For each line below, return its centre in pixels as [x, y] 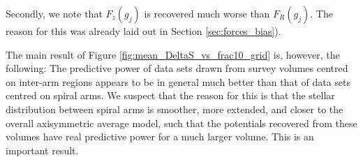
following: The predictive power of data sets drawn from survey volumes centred [177, 68]
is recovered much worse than [207, 13]
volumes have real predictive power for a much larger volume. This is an [160, 137]
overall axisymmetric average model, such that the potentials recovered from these [181, 123]
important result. [42, 150]
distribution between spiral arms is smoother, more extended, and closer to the [175, 109]
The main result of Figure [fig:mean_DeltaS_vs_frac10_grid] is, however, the [173, 54]
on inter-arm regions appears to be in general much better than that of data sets [178, 81]
